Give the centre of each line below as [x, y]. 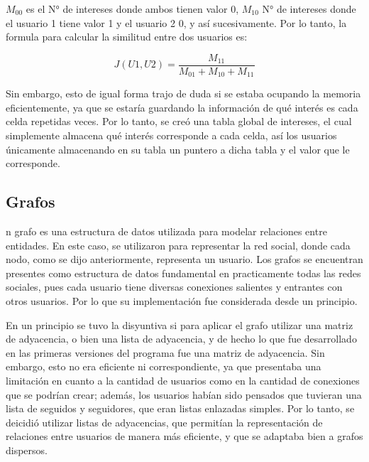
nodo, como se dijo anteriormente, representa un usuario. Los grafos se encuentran [184, 259]
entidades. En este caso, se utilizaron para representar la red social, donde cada [178, 245]
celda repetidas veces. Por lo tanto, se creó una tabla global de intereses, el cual [179, 121]
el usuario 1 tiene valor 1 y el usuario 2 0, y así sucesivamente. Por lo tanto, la [176, 22]
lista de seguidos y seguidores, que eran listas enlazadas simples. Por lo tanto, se [180, 408]
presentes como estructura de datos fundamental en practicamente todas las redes [183, 273]
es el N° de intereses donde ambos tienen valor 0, [132, 9]
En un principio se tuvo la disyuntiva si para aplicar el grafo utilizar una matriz [180, 324]
